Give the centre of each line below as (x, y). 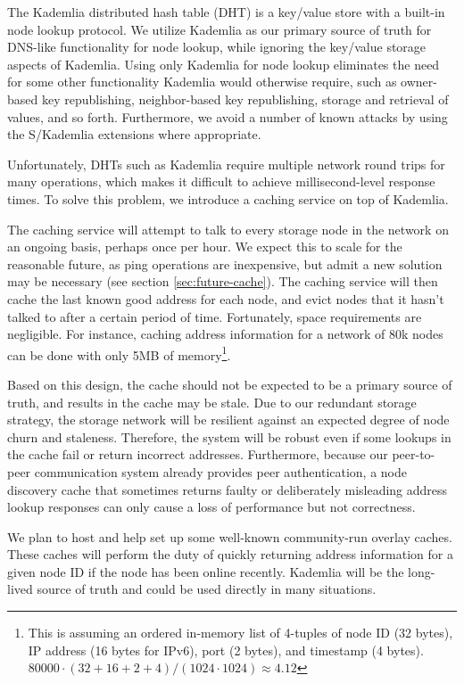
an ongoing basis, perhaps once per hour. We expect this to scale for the (205, 247)
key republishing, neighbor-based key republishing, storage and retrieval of (245, 99)
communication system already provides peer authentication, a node (220, 471)
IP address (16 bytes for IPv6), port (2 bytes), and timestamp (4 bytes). (226, 650)
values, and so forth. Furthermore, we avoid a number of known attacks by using (228, 116)
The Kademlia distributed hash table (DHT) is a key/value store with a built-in (226, 12)
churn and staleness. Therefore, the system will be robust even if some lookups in (229, 436)
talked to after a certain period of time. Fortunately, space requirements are (215, 316)
